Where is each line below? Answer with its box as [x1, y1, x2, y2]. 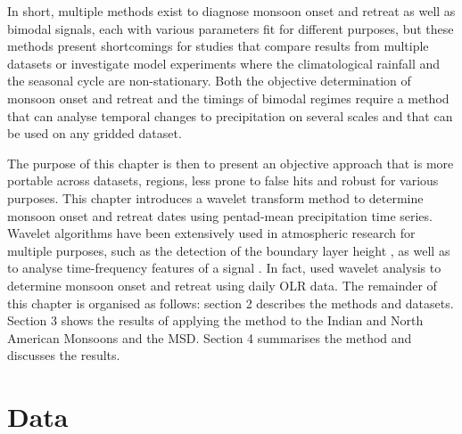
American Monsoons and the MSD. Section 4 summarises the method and [7, 328, 412, 347]
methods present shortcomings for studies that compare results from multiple [7, 37, 429, 55]
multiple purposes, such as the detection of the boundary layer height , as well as [7, 241, 450, 259]
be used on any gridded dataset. [7, 124, 182, 143]
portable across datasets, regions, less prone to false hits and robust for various [7, 171, 439, 190]
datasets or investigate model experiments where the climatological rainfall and [7, 53, 441, 72]
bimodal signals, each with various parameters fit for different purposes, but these [7, 19, 454, 37]
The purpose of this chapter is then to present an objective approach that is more [7, 153, 454, 172]
